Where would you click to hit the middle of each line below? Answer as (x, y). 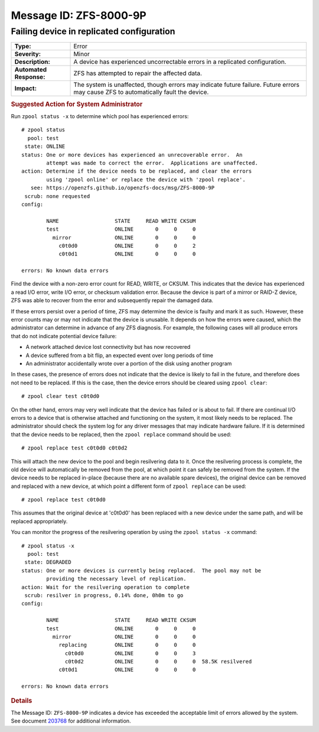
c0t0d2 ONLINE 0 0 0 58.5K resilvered (159, 662)
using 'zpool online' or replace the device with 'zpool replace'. (146, 179)
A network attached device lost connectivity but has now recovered (108, 347)
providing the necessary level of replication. (116, 579)
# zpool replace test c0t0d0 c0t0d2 (74, 448)
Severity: (28, 54)
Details (22, 701)
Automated (31, 70)
